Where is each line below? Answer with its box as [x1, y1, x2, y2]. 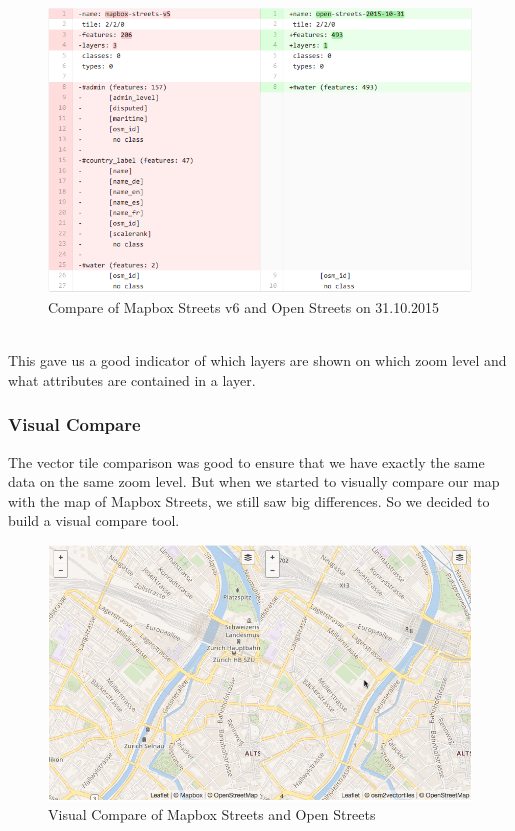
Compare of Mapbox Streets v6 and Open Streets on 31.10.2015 [48, 296, 440, 317]
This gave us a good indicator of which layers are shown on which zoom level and [8, 350, 507, 371]
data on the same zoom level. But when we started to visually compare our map [8, 471, 500, 492]
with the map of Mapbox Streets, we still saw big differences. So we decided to [8, 490, 490, 511]
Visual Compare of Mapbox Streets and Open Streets [48, 804, 376, 825]
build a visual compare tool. [8, 510, 180, 531]
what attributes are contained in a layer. [8, 369, 256, 390]
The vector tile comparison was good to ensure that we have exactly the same [8, 451, 485, 472]
